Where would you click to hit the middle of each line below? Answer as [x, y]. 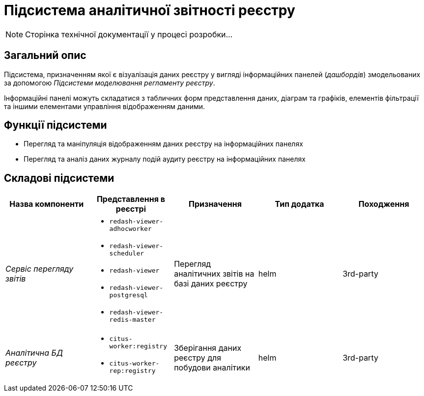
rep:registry [132, 371]
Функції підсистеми [56, 125]
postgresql [128, 295]
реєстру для [198, 358]
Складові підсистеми [59, 178]
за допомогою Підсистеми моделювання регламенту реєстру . [110, 83]
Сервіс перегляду [40, 269]
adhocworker [130, 229]
